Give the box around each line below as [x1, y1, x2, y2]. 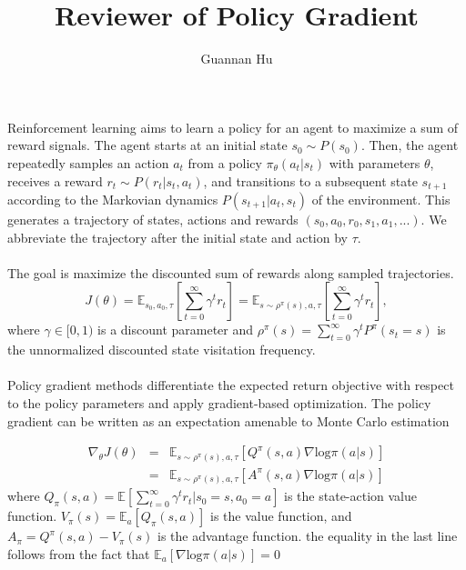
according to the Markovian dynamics [7, 189, 218, 208]
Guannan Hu [200, 49, 273, 68]
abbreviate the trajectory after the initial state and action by [7, 227, 348, 246]
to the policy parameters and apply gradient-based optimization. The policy [7, 393, 431, 412]
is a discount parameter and [97, 320, 254, 339]
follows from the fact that [7, 544, 150, 563]
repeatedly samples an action [7, 153, 169, 172]
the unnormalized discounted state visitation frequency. [7, 340, 316, 359]
